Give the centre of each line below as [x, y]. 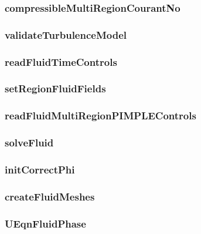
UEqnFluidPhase [45, 223]
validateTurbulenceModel [66, 34]
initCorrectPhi [40, 169]
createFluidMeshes [50, 196]
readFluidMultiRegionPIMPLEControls [100, 116]
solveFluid [29, 143]
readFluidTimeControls [61, 61]
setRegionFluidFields [55, 88]
